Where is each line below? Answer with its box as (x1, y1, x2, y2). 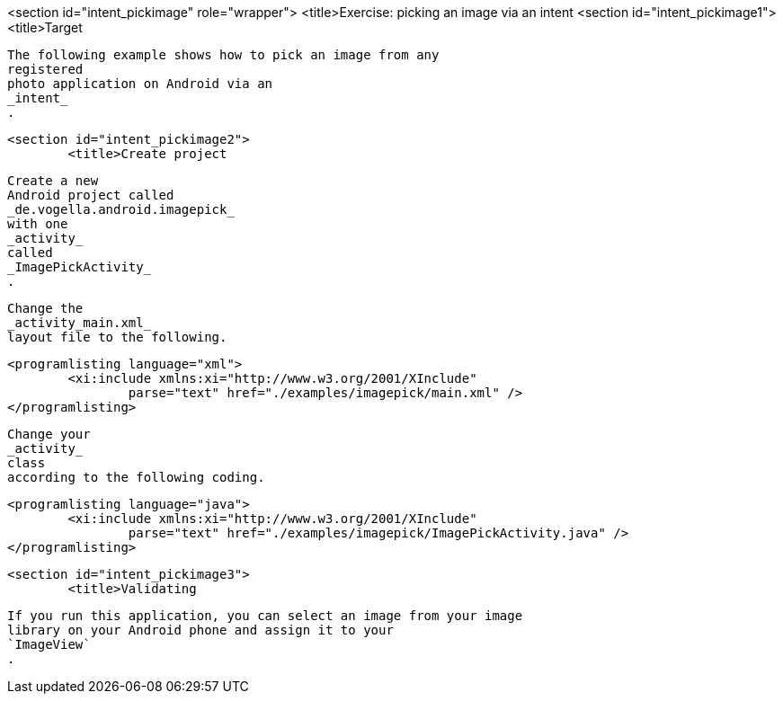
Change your (7, 427, 91, 441)
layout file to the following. (7, 330, 227, 344)
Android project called (7, 188, 174, 202)
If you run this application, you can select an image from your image (7, 608, 523, 623)
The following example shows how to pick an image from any (7, 48, 440, 62)
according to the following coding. (7, 470, 265, 484)
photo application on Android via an (7, 76, 273, 91)
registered (7, 62, 84, 76)
